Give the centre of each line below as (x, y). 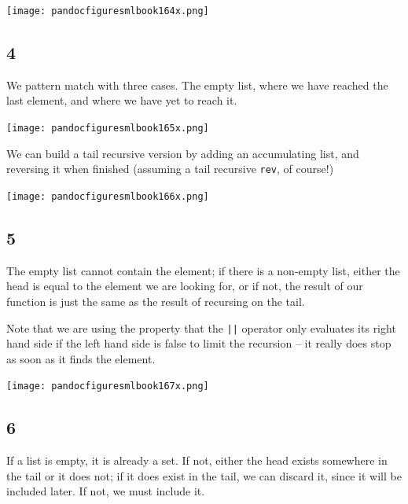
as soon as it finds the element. (81, 358)
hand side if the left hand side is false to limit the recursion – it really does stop (199, 343)
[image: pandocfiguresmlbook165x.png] (108, 129)
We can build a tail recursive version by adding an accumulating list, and (183, 153)
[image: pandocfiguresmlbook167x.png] (108, 386)
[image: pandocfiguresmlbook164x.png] (108, 11)
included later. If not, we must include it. (106, 491)
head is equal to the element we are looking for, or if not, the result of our (185, 286)
